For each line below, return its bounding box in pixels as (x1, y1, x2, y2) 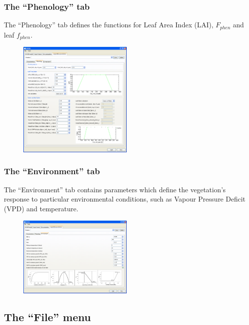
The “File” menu (4, 309, 91, 324)
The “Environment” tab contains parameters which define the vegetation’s (4, 184, 226, 194)
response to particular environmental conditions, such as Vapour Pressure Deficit (4, 194, 246, 204)
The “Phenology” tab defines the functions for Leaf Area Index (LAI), (4, 20, 213, 30)
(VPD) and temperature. (4, 203, 78, 213)
